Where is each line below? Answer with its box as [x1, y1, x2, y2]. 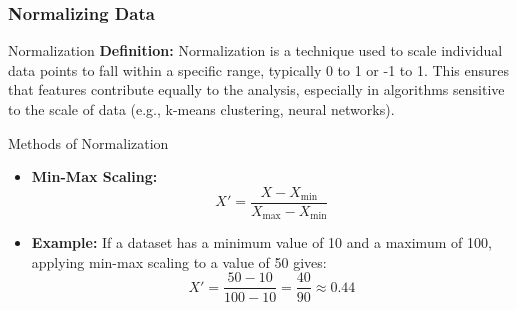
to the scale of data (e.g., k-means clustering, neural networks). [8, 99, 395, 119]
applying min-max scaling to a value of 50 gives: [31, 251, 327, 272]
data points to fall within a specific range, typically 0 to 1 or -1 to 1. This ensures [8, 59, 509, 80]
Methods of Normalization [8, 132, 169, 153]
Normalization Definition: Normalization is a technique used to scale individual [8, 40, 503, 61]
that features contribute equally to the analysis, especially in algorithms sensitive [8, 79, 505, 100]
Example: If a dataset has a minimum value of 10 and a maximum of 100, [31, 232, 492, 253]
